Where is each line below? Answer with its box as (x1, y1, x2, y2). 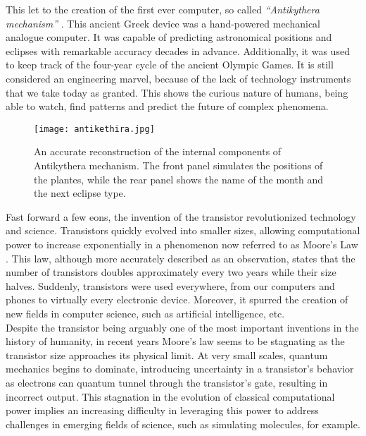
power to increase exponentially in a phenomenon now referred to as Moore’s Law (6, 236, 358, 251)
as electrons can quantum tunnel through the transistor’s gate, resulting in (6, 375, 328, 389)
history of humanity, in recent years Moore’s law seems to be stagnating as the (6, 334, 345, 349)
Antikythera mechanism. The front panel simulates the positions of (34, 158, 323, 172)
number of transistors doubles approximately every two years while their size (6, 265, 336, 279)
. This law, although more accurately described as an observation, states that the (6, 250, 355, 265)
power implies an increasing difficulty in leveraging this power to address (6, 403, 319, 418)
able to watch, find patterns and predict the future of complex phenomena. (6, 99, 329, 114)
